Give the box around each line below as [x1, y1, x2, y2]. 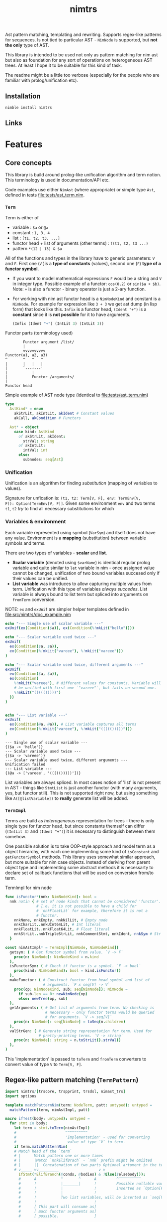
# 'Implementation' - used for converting [14, 1135, 150, 1140]
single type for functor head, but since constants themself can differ [5, 823, 145, 829]
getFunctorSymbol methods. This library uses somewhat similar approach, [5, 854, 156, 860]
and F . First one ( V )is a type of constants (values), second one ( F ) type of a [5, 260, 162, 266]
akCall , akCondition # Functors [14, 416, 81, 421]
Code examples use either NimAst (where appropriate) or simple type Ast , [5, 187, 155, 193]
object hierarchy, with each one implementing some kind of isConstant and [5, 849, 159, 855]
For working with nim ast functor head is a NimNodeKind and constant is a [12, 296, 161, 302]
